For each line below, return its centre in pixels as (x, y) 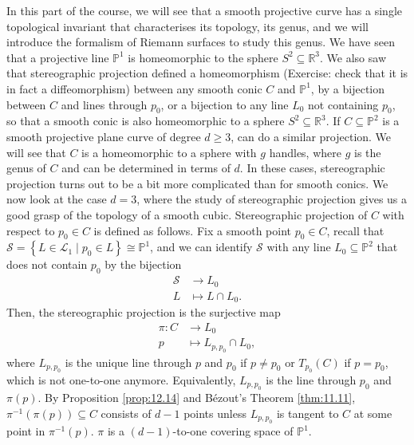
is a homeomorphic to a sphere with (169, 152)
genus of (26, 168)
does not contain (47, 264)
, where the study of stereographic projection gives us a (272, 199)
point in (26, 431)
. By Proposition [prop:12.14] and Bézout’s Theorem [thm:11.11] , (197, 398)
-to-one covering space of (233, 431)
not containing (343, 104)
